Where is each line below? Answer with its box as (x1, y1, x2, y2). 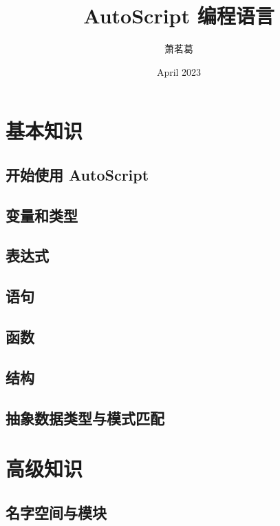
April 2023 (156, 64, 202, 79)
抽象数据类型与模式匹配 (6, 407, 164, 428)
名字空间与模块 (6, 501, 107, 523)
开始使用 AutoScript (6, 163, 149, 185)
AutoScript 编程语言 (83, 1, 274, 30)
